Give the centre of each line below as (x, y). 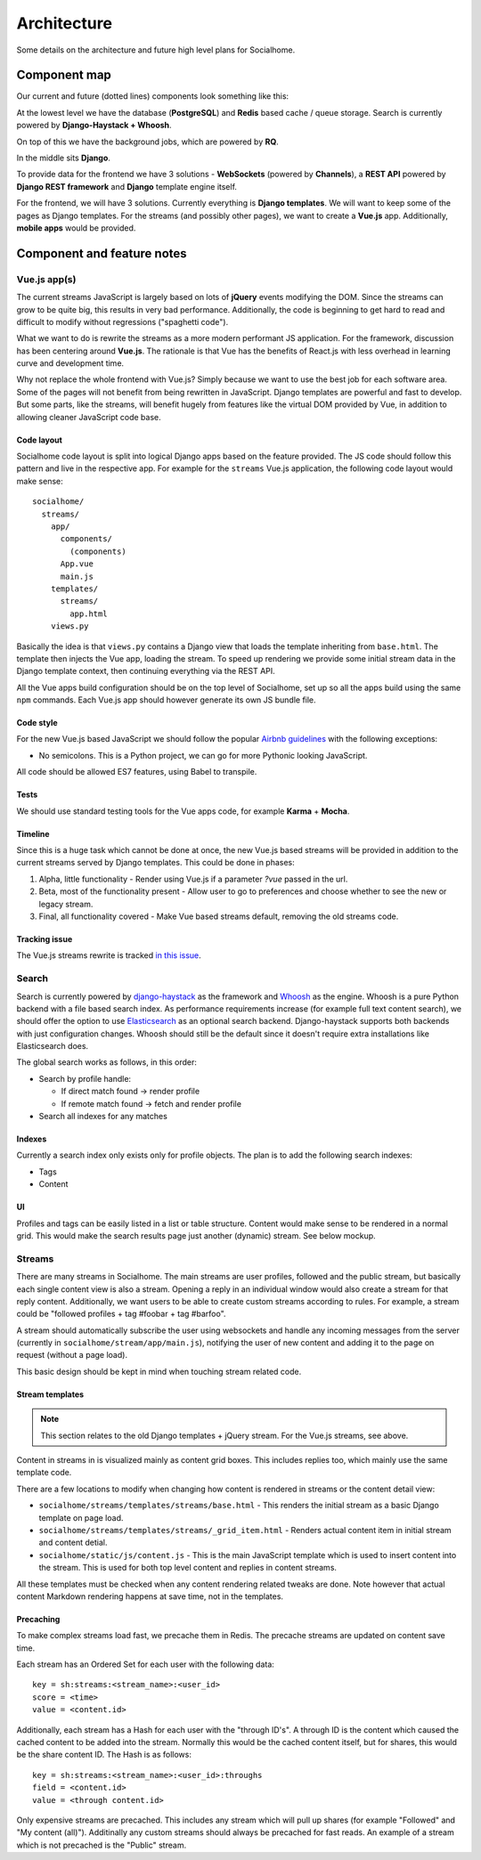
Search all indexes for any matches (103, 1117)
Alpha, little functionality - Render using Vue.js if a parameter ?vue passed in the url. (193, 879)
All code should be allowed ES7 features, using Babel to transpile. (137, 772)
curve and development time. (70, 363)
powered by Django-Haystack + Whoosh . (94, 126)
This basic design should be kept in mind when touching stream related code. (159, 1371)
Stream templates (50, 1394)
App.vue (77, 564)
